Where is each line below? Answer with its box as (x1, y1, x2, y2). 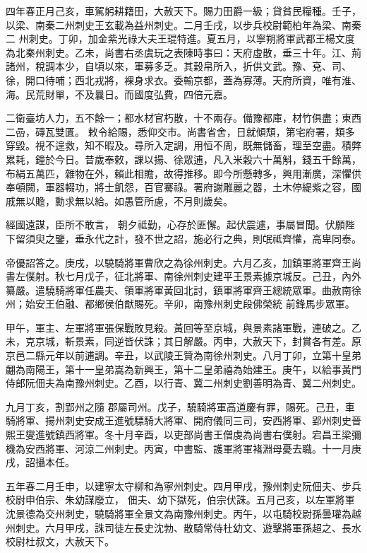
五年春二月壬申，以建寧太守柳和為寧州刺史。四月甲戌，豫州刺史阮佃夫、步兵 (6, 478, 361, 493)
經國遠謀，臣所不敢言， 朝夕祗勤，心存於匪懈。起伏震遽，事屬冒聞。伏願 (6, 217, 345, 232)
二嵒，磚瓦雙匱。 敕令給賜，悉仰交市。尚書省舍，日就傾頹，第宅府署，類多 (6, 124, 355, 139)
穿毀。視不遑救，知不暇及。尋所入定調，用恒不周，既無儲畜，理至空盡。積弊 (6, 138, 361, 153)
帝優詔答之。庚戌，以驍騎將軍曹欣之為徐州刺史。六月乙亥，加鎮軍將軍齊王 (6, 255, 351, 269)
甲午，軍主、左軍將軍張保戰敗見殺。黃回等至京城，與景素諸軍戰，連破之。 (6, 320, 351, 334)
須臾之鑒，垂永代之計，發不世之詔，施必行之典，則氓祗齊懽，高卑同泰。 (25, 231, 361, 245)
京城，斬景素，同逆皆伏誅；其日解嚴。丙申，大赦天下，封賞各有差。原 (35, 334, 361, 349)
